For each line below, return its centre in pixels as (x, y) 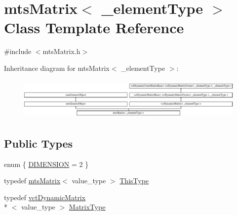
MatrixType (87, 207)
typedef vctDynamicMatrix (45, 197)
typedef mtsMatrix (32, 181)
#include (18, 51)
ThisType (134, 181)
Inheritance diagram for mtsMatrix (57, 68)
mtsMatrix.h (61, 51)
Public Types (39, 143)
